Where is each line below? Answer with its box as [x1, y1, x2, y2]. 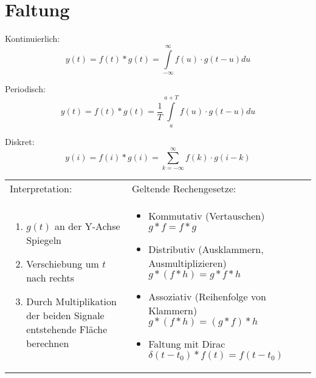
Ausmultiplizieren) [148, 256, 227, 271]
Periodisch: [5, 82, 46, 95]
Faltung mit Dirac [148, 337, 225, 351]
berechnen [26, 336, 69, 351]
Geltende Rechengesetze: [132, 181, 236, 196]
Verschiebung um [26, 257, 99, 271]
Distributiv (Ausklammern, [148, 242, 264, 257]
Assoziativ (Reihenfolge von [148, 289, 266, 304]
